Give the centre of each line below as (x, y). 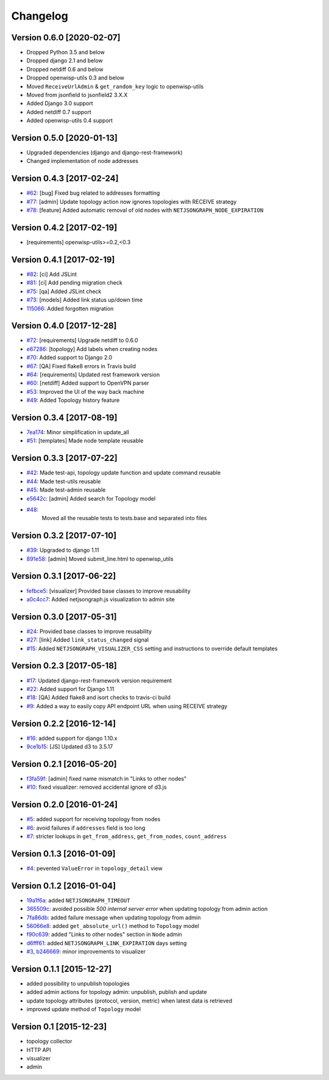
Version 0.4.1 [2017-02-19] (63, 259)
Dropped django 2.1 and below (65, 60)
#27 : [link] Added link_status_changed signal (88, 640)
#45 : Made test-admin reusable (66, 490)
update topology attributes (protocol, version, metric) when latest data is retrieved (129, 1001)
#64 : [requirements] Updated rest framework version (93, 375)
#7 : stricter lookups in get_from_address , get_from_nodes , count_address (126, 836)
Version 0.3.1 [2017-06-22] (64, 576)
